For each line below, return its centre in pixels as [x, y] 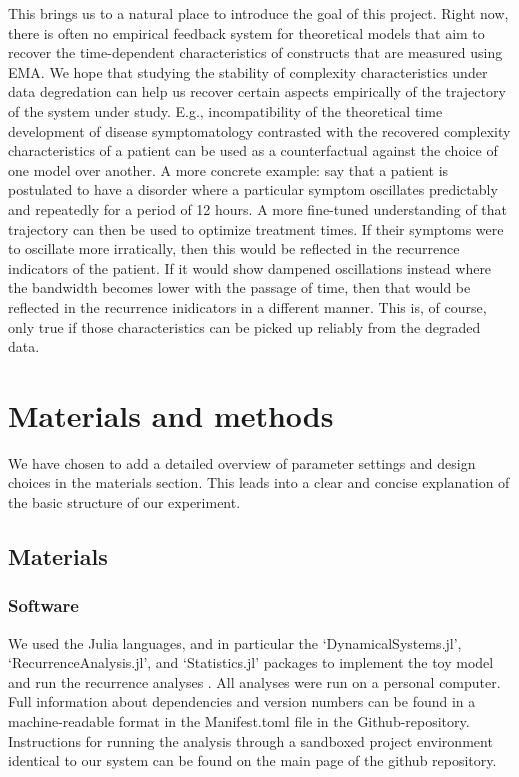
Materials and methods [171, 414]
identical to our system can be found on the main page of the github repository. [252, 760]
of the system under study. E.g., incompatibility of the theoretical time [225, 110]
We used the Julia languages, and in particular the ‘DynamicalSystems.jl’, [235, 642]
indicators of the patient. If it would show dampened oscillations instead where [250, 267]
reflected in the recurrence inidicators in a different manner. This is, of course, [247, 306]
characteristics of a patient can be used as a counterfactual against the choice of [253, 150]
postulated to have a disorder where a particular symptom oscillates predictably [253, 189]
